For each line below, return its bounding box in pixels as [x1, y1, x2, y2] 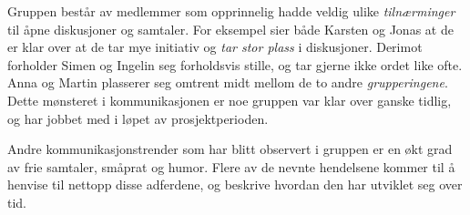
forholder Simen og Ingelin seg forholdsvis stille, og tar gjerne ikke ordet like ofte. [7, 55, 463, 74]
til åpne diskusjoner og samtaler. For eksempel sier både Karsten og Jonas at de [7, 19, 454, 38]
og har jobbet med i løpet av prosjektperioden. [7, 108, 269, 128]
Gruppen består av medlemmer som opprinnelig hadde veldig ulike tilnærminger [7, 2, 455, 20]
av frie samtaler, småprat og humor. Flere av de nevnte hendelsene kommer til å [7, 157, 455, 176]
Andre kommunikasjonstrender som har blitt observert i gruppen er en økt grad [7, 139, 453, 159]
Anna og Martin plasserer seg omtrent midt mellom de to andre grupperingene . [7, 73, 448, 92]
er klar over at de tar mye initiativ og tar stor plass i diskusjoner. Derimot [7, 37, 423, 56]
